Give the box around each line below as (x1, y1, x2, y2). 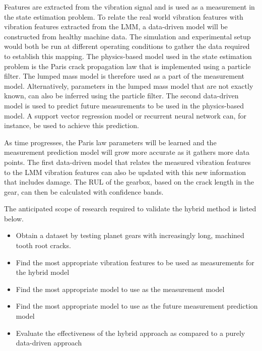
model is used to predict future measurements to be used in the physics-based (4, 100, 244, 110)
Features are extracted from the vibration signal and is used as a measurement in (4, 2, 255, 12)
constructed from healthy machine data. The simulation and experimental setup (4, 31, 251, 41)
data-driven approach (16, 337, 82, 348)
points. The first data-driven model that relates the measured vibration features (4, 156, 251, 167)
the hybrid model (16, 267, 70, 277)
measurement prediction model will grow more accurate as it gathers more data (4, 147, 249, 157)
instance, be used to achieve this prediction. (4, 120, 139, 131)
